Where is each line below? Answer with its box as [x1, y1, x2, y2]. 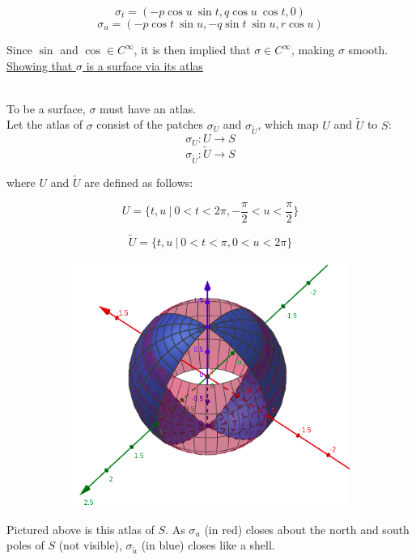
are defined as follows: [84, 173, 193, 190]
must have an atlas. [100, 100, 197, 117]
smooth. [348, 41, 388, 57]
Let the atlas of [6, 116, 83, 133]
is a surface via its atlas [86, 57, 203, 74]
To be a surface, [6, 100, 86, 117]
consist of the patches [96, 116, 203, 133]
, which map [257, 116, 319, 133]
